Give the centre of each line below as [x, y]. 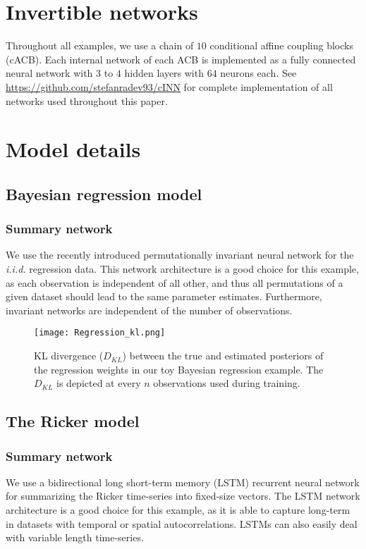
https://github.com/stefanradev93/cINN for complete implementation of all [169, 86]
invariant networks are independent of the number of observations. [149, 310]
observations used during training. [227, 383]
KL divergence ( [69, 356]
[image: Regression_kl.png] [100, 333]
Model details [73, 149]
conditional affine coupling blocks [281, 45]
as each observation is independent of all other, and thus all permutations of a [175, 282]
